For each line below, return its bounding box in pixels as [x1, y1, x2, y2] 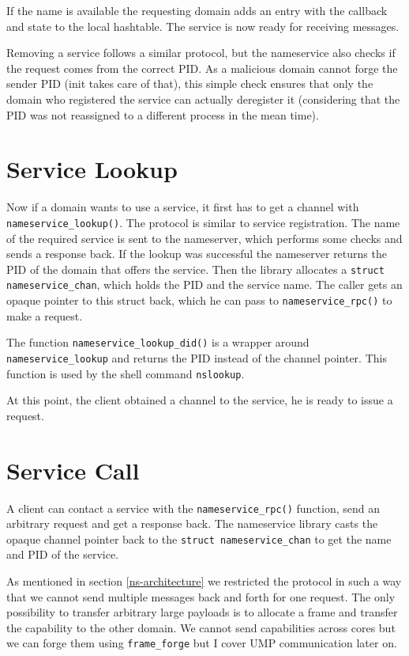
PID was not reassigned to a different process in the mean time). [6, 106, 319, 123]
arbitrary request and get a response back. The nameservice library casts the [6, 515, 378, 532]
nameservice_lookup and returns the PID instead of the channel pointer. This [6, 349, 387, 366]
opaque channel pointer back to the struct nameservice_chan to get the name [6, 530, 392, 547]
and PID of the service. [6, 546, 119, 563]
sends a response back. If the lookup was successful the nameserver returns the [6, 245, 387, 262]
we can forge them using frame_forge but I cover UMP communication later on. [6, 635, 397, 651]
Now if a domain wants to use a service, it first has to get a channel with [6, 199, 359, 215]
